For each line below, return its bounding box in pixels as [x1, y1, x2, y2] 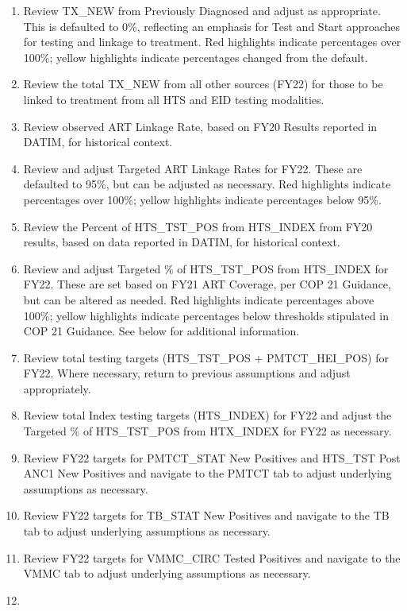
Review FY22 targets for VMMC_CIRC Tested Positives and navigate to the [23, 549, 401, 566]
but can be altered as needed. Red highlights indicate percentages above [23, 291, 374, 307]
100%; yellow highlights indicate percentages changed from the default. [23, 48, 368, 65]
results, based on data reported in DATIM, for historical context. [23, 234, 340, 250]
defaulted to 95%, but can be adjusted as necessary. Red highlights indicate [23, 176, 391, 192]
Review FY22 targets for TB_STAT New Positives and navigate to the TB [23, 507, 390, 524]
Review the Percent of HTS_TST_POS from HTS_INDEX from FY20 [23, 218, 373, 234]
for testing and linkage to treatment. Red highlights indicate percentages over [23, 33, 401, 50]
